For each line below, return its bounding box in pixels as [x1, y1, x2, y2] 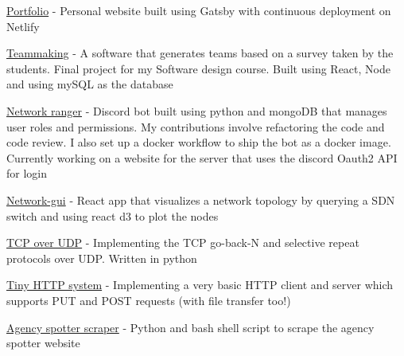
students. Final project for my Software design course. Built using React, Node [6, 60, 390, 76]
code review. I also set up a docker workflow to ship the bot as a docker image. [6, 134, 391, 151]
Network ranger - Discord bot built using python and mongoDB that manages [6, 102, 387, 119]
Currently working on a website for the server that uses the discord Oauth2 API [6, 149, 398, 166]
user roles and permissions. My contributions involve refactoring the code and [6, 118, 385, 135]
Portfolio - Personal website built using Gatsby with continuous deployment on [6, 2, 391, 18]
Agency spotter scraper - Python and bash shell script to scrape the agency [6, 319, 375, 335]
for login [6, 165, 48, 182]
